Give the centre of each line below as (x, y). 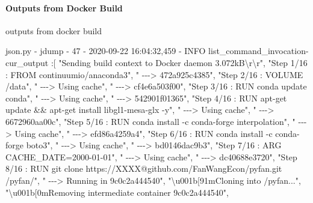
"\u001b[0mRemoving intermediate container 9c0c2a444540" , (117, 192)
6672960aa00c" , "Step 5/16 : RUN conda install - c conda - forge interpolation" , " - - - (156, 121)
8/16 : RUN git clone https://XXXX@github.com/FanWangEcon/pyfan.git (144, 168)
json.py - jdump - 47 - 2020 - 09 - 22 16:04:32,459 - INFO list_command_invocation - (157, 51)
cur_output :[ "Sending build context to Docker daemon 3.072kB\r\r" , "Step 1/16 (156, 62)
